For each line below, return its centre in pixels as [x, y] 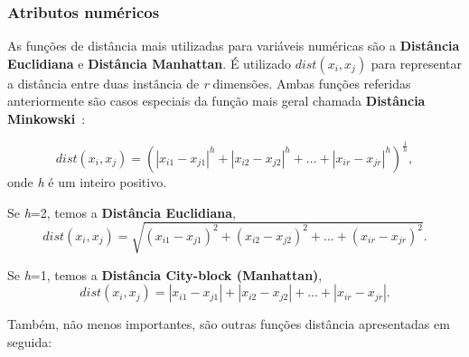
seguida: [30, 341]
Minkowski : [47, 118]
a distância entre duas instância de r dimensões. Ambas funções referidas [209, 83]
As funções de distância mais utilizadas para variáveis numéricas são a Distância [234, 46]
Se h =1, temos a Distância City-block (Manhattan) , [165, 274]
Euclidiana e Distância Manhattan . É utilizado [149, 63]
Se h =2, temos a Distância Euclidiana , [122, 212]
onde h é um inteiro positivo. [87, 181]
